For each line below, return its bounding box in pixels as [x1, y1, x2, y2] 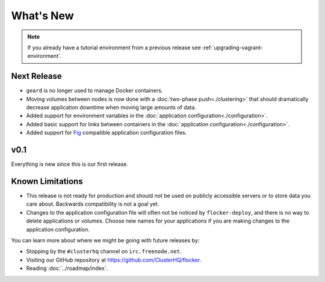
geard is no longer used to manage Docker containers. [26, 87, 163, 94]
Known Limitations [11, 176, 84, 186]
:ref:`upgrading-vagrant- [202, 44, 263, 51]
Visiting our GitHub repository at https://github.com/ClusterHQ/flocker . [26, 256, 202, 263]
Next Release [11, 71, 63, 81]
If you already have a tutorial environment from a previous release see [27, 44, 201, 51]
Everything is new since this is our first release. [11, 161, 129, 168]
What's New [11, 9, 75, 22]
